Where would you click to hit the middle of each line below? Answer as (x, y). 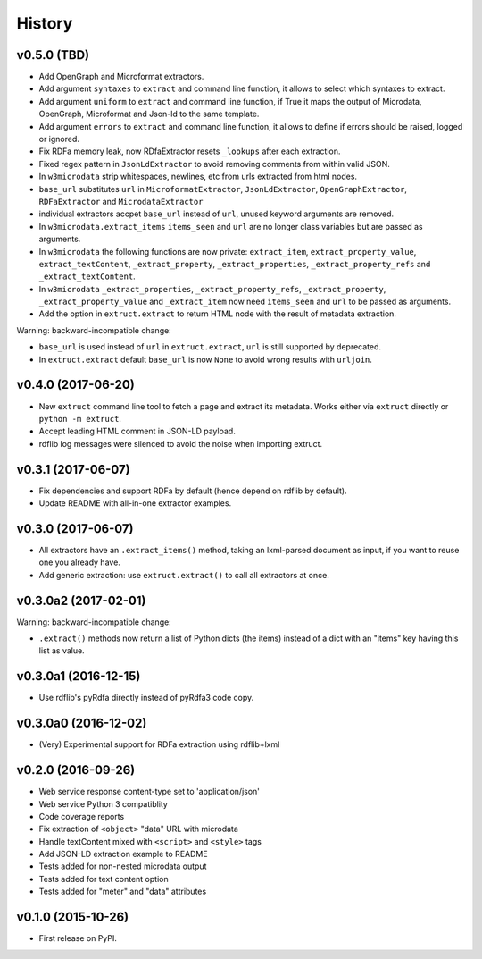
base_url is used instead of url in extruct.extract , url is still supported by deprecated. (210, 347)
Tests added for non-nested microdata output (123, 866)
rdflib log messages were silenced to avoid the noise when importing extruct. (181, 443)
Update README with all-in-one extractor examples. (135, 503)
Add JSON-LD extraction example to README (124, 854)
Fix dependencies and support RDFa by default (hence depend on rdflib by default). (193, 491)
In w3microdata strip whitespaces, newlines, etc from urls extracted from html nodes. (198, 177)
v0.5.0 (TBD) (53, 55)
